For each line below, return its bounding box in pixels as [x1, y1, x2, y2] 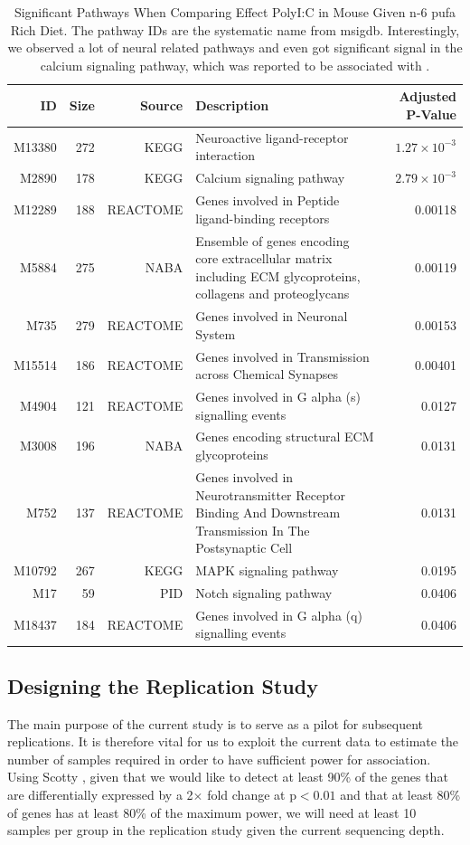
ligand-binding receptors [195, 208, 330, 227]
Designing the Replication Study [7, 671, 318, 699]
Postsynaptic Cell [195, 538, 293, 557]
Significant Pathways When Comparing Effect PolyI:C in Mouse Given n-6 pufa [14, 3, 456, 21]
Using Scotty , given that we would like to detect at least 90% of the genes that [7, 767, 448, 786]
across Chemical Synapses [195, 365, 339, 384]
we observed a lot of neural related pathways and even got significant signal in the [7, 38, 463, 57]
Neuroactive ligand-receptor [195, 128, 349, 147]
